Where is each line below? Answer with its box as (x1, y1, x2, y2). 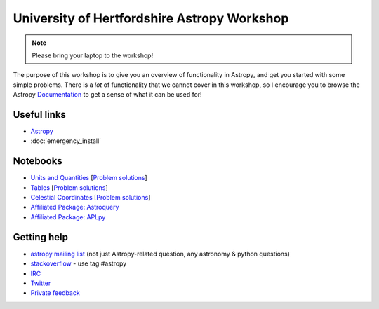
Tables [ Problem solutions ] (30, 183, 108, 192)
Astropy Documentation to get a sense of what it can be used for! (13, 90, 203, 99)
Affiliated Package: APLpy (30, 212, 106, 221)
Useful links (13, 109, 67, 121)
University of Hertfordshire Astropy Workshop (13, 11, 289, 26)
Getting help (13, 231, 68, 243)
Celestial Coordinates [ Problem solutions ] (30, 193, 151, 202)
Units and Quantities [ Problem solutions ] (30, 174, 147, 182)
